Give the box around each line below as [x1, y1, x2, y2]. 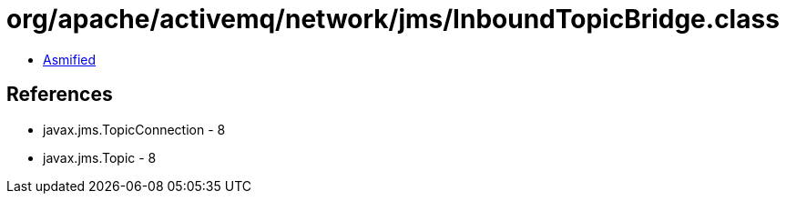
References [6, 83, 113, 106]
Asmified [43, 51, 97, 67]
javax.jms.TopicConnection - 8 [43, 121, 226, 137]
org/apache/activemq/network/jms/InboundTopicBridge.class [6, 4, 780, 35]
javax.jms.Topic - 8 [43, 149, 157, 166]
